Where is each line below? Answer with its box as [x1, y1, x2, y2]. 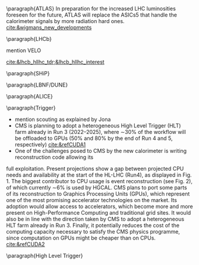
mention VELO [6, 47, 42, 54]
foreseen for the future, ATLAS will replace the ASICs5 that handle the [6, 11, 177, 18]
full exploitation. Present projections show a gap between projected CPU [6, 165, 184, 172]
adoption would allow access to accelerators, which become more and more [6, 203, 193, 210]
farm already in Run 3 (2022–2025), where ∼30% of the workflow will [14, 129, 186, 135]
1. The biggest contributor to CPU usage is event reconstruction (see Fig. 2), [6, 178, 193, 184]
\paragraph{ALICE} [6, 93, 53, 100]
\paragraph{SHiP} [6, 70, 50, 76]
